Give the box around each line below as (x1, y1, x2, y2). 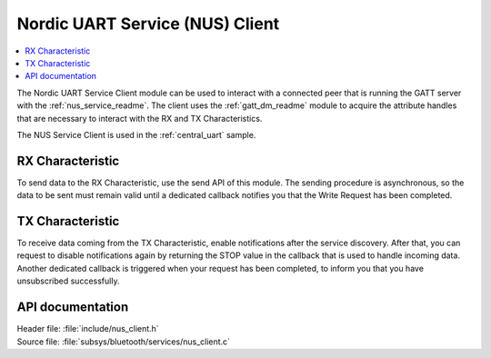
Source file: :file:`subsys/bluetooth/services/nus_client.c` (16, 336, 231, 347)
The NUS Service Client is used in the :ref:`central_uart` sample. (16, 129, 256, 140)
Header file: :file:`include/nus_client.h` (16, 323, 159, 334)
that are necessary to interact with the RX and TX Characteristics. (16, 113, 263, 124)
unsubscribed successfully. (16, 275, 120, 286)
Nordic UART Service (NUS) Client (16, 14, 280, 34)
